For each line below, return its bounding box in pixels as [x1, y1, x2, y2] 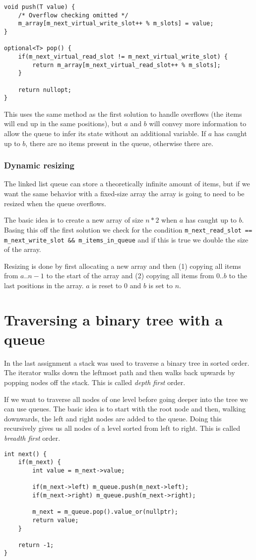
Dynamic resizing [4, 159, 74, 171]
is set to [148, 280, 173, 290]
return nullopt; [18, 86, 72, 93]
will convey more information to [149, 118, 247, 129]
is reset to [92, 280, 122, 290]
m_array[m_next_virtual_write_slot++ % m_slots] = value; [18, 20, 214, 27]
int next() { [4, 450, 47, 458]
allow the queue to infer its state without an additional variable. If [4, 128, 206, 139]
